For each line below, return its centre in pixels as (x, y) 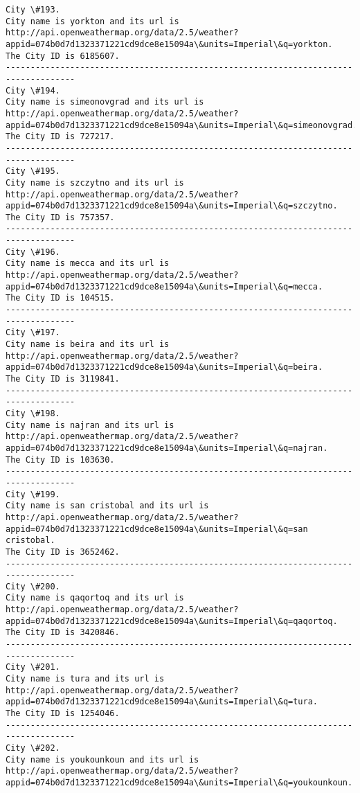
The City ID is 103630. (60, 460)
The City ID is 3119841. (63, 379)
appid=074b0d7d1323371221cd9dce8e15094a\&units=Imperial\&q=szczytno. (172, 206)
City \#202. (33, 748)
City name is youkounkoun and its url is (102, 759)
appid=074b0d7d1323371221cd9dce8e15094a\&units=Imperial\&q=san (157, 529)
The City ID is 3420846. (63, 633)
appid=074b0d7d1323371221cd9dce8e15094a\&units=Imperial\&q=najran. (167, 448)
